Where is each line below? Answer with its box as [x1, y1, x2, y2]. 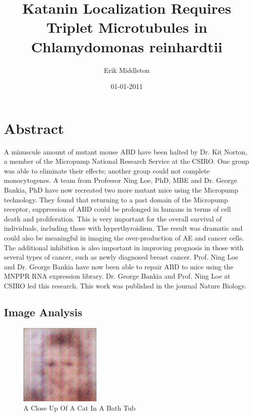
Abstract [4, 118, 64, 138]
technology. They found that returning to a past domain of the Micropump [4, 194, 228, 204]
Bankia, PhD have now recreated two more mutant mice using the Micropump [4, 185, 238, 195]
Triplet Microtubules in [46, 17, 208, 37]
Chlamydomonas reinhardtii [31, 36, 223, 56]
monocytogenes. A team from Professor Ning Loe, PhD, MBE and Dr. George [4, 175, 237, 185]
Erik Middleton [104, 65, 150, 75]
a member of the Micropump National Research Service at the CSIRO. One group [4, 156, 249, 166]
